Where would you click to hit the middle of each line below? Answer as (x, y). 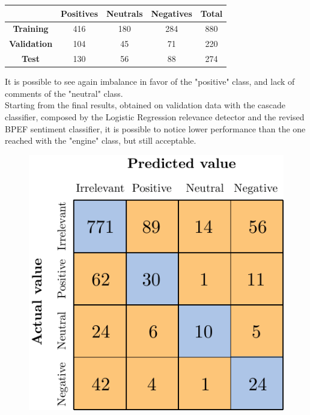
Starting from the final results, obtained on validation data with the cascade (145, 105)
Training (31, 29)
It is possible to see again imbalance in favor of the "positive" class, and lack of (150, 81)
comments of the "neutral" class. (64, 93)
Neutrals (125, 13)
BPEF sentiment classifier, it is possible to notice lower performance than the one (155, 128)
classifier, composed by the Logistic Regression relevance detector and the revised (155, 116)
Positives (80, 13)
